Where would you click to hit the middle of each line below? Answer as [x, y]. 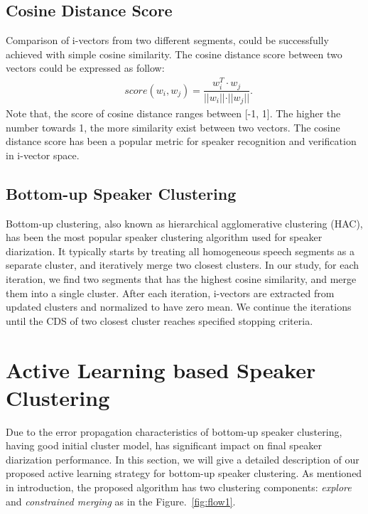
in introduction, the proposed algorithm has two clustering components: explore [179, 487]
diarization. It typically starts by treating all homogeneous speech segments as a [180, 251]
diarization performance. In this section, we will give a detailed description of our [183, 459]
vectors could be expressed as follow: [85, 68]
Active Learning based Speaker [161, 369]
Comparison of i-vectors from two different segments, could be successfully [167, 40]
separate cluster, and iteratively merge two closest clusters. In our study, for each [182, 265]
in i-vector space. [43, 155]
